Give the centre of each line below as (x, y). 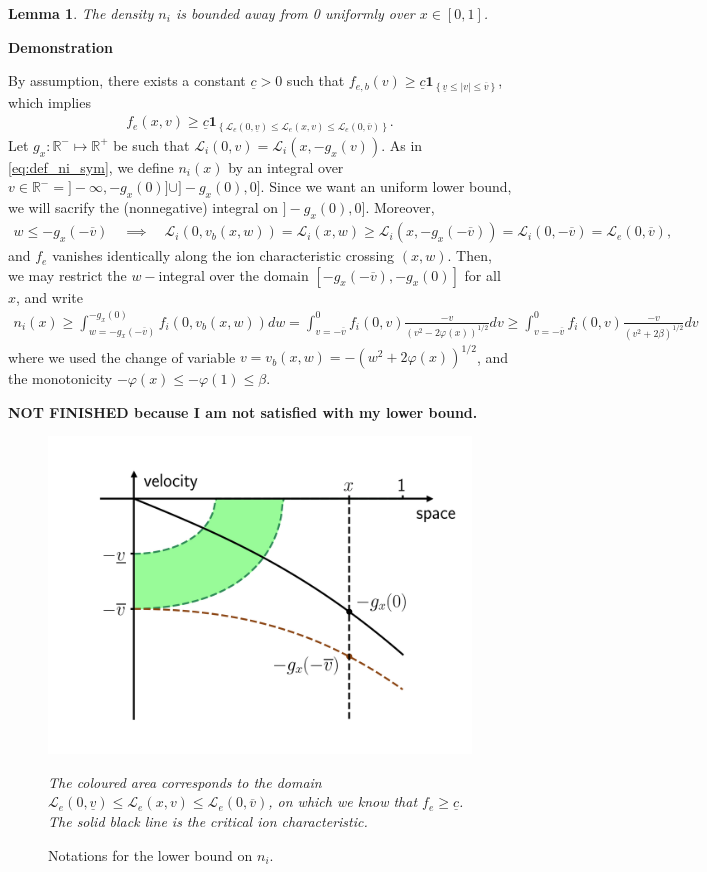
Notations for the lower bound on (150, 854)
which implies (49, 101)
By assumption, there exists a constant (127, 80)
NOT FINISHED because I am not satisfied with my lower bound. (243, 411)
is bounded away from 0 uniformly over (295, 13)
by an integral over (286, 166)
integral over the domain (233, 274)
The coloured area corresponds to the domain (185, 781)
